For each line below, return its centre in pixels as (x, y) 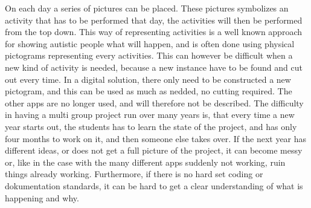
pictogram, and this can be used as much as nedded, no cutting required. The (149, 91)
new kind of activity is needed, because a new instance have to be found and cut (154, 67)
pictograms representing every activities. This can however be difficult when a (149, 55)
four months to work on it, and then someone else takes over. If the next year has (156, 138)
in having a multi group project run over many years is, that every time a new (150, 115)
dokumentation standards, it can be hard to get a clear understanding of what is (154, 185)
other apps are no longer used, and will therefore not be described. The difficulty (154, 102)
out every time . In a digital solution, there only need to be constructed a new (148, 79)
